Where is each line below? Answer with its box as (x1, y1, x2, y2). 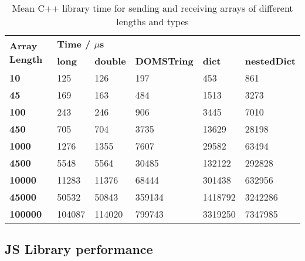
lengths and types (116, 15, 189, 28)
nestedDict (245, 54, 296, 67)
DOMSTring (135, 54, 194, 67)
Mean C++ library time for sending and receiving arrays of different (12, 1, 293, 15)
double (94, 54, 126, 67)
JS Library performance (5, 240, 153, 258)
